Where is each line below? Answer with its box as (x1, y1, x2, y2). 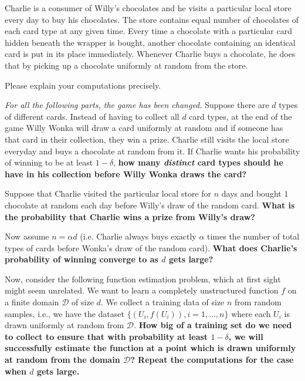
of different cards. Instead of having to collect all (5, 110, 179, 122)
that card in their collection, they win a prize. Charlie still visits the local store (5, 133, 289, 145)
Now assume (5, 230, 49, 242)
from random (235, 296, 282, 308)
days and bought (221, 187, 282, 200)
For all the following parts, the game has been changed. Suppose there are (5, 99, 269, 111)
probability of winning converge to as (5, 253, 158, 265)
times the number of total (207, 230, 300, 242)
